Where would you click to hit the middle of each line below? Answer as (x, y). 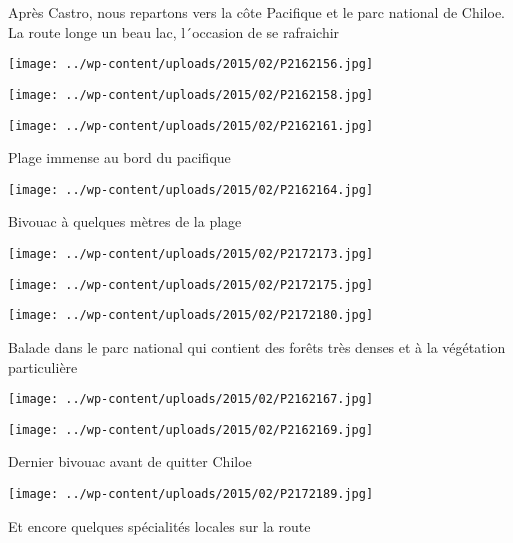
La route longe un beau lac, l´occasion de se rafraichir (174, 31)
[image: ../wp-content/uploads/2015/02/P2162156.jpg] (191, 64)
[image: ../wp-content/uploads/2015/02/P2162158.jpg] (191, 94)
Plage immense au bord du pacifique (119, 157)
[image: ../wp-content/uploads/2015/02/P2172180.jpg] (191, 315)
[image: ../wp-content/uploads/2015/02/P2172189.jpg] (191, 494)
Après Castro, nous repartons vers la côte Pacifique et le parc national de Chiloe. (257, 12)
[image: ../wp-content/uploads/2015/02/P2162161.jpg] (191, 125)
